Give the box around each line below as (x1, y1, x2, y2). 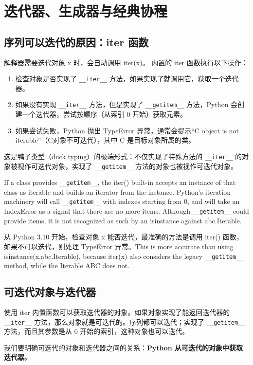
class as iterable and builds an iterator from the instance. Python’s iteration (4, 186, 231, 197)
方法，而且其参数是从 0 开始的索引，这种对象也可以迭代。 (4, 326, 189, 336)
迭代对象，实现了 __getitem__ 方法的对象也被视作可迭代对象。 (37, 161, 238, 171)
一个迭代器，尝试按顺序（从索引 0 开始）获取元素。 (22, 109, 187, 119)
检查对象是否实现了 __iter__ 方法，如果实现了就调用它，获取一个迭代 (15, 73, 239, 84)
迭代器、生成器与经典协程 (4, 1, 168, 21)
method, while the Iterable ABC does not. (4, 260, 130, 271)
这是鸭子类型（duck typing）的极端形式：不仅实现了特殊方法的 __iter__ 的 (4, 151, 242, 161)
